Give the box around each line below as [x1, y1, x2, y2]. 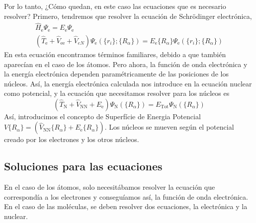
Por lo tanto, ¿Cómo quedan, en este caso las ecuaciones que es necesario [4, 1, 226, 11]
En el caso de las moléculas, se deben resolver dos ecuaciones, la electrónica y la [4, 201, 248, 212]
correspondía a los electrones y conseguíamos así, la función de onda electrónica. [4, 191, 248, 202]
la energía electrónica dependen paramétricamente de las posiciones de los [4, 69, 229, 79]
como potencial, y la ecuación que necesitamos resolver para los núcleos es [4, 88, 230, 98]
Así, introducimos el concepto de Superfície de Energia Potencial [4, 111, 201, 121]
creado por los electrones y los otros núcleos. [4, 134, 139, 145]
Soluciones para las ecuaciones [4, 158, 163, 174]
